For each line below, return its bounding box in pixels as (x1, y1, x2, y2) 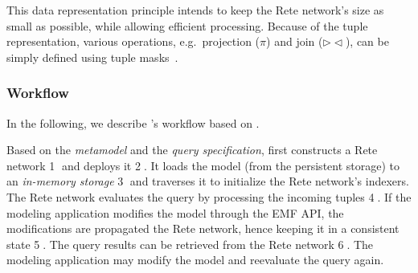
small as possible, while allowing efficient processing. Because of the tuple (6, 17, 368, 34)
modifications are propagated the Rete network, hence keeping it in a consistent (6, 220, 400, 237)
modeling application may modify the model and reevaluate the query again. (6, 251, 384, 268)
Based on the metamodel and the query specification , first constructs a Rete (6, 141, 378, 158)
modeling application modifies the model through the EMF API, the (6, 204, 344, 221)
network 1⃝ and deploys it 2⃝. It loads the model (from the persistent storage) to (6, 157, 400, 173)
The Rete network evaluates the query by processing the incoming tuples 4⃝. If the (6, 188, 412, 205)
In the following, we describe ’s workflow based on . (6, 114, 260, 131)
